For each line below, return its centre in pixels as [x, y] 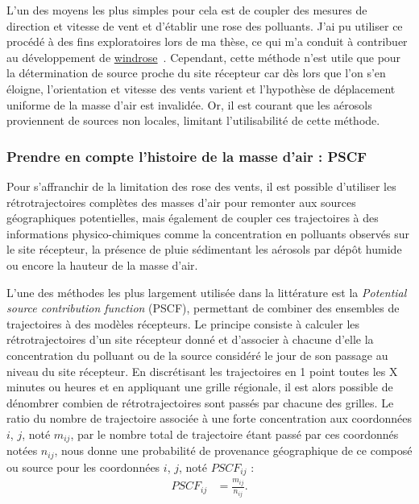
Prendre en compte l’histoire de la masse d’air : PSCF [187, 156]
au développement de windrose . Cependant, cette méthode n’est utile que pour [204, 57]
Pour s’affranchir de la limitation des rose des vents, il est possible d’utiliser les [201, 186]
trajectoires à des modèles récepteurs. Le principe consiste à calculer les [183, 323]
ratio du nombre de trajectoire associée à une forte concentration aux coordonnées [209, 418]
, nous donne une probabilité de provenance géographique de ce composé [233, 450]
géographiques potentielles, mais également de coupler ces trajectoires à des [193, 218]
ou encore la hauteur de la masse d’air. [102, 264]
